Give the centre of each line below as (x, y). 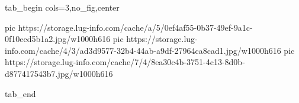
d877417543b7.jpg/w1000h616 (59, 73)
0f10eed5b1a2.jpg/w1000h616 (58, 39)
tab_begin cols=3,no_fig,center (62, 7)
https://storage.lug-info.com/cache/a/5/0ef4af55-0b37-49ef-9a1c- (135, 27)
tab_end (20, 93)
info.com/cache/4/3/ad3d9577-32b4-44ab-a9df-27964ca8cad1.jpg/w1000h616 (143, 50)
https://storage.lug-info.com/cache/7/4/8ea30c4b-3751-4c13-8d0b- (125, 62)
